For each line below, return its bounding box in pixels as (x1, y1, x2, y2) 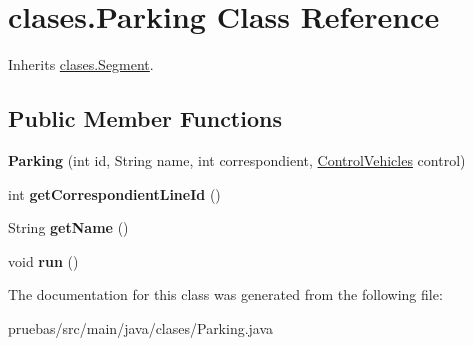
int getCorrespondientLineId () (8, 183, 221, 204)
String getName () (8, 217, 129, 238)
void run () (8, 250, 79, 271)
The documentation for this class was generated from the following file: (8, 284, 443, 305)
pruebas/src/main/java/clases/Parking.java (8, 317, 274, 338)
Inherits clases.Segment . (8, 54, 154, 75)
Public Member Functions (8, 103, 282, 134)
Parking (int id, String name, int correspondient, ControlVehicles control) (8, 149, 466, 170)
